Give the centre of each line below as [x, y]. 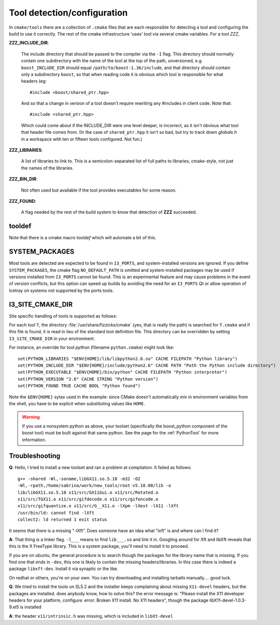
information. [34, 440]
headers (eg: [34, 81]
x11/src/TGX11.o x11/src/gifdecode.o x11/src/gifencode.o [88, 499]
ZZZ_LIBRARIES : [26, 150]
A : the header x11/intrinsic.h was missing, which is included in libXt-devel [91, 616]
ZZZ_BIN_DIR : [23, 179]
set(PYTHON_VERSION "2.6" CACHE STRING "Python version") [88, 379]
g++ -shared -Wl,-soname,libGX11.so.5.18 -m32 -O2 [79, 479]
